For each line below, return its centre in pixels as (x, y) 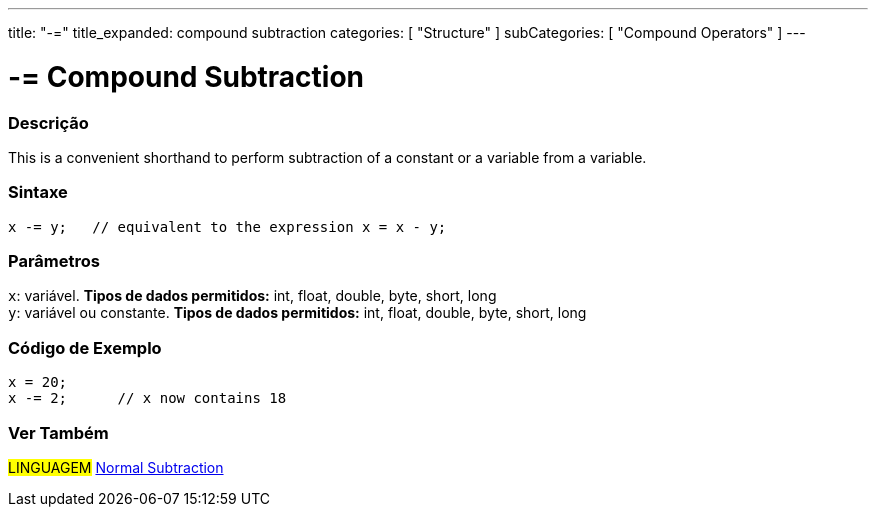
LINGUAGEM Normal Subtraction (116, 467)
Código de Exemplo (85, 347)
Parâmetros (54, 261)
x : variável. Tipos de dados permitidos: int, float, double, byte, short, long (252, 296)
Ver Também (58, 432)
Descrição (48, 122)
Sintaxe (38, 192)
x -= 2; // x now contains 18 (147, 398)
